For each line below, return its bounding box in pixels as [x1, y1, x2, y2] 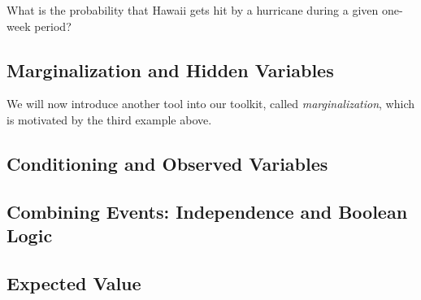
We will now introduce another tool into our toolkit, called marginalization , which [7, 95, 415, 112]
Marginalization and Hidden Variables [7, 57, 334, 82]
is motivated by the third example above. [7, 111, 212, 128]
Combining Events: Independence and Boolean [7, 198, 408, 224]
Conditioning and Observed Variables [7, 150, 328, 176]
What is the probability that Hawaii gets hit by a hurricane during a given [7, 2, 379, 18]
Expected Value [7, 270, 141, 295]
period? [34, 17, 72, 34]
